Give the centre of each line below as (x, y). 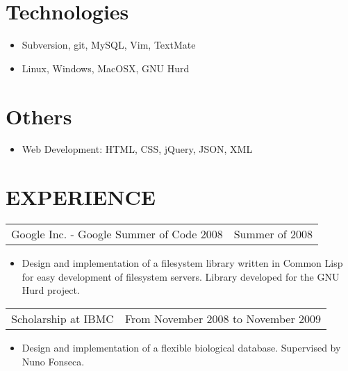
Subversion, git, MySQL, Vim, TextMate (109, 45)
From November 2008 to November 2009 (223, 318)
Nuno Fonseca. (53, 361)
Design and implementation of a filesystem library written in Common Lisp (182, 263)
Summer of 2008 (273, 234)
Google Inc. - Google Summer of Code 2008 (117, 234)
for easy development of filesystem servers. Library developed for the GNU (181, 276)
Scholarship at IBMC (63, 318)
